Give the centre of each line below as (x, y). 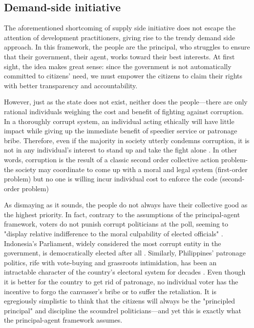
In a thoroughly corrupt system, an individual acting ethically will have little (119, 121)
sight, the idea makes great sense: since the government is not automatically (118, 66)
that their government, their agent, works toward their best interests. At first (119, 56)
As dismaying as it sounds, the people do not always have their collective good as (126, 205)
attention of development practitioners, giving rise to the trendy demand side (119, 37)
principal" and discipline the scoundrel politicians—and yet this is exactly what (123, 310)
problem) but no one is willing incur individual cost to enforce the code (111, 179)
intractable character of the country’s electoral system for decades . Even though (125, 272)
